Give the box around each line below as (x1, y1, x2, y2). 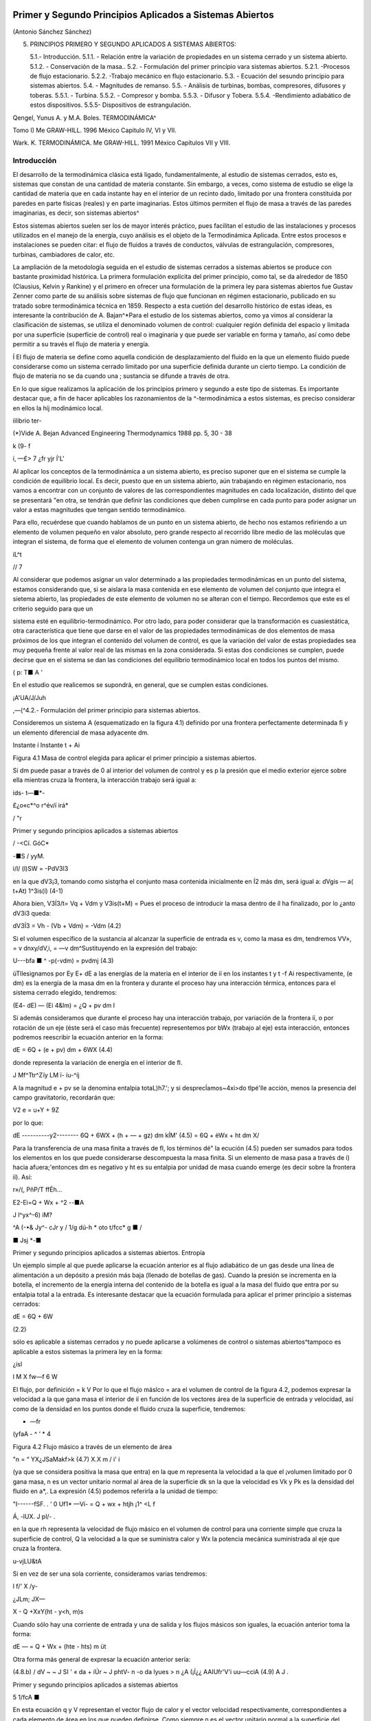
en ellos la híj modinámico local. (12, 403, 103, 412)
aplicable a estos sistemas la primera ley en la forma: (12, 1347, 163, 1355)
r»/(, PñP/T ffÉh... (12, 1185, 63, 1194)
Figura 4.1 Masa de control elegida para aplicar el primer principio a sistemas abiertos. (12, 754, 257, 762)
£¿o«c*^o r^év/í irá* (12, 801, 69, 810)
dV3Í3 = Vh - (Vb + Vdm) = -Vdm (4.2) (12, 922, 122, 930)
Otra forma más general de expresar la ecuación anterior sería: (12, 1655, 191, 1663)
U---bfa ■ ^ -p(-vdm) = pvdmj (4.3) (12, 957, 114, 965)
